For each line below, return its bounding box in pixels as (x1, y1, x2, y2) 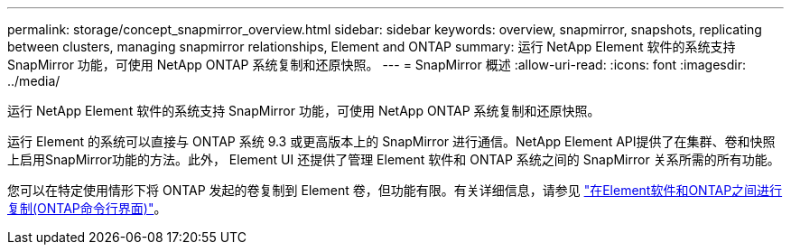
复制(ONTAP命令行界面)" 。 (7, 201, 167, 216)
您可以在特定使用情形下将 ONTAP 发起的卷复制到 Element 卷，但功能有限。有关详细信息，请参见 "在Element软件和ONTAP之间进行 (7, 182, 783, 198)
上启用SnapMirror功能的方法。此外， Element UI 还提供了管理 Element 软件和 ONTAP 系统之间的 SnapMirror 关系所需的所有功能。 (7, 152, 780, 167)
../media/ (7, 73, 60, 89)
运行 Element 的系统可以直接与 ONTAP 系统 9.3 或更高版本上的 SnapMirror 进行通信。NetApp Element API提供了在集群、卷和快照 (7, 134, 776, 149)
